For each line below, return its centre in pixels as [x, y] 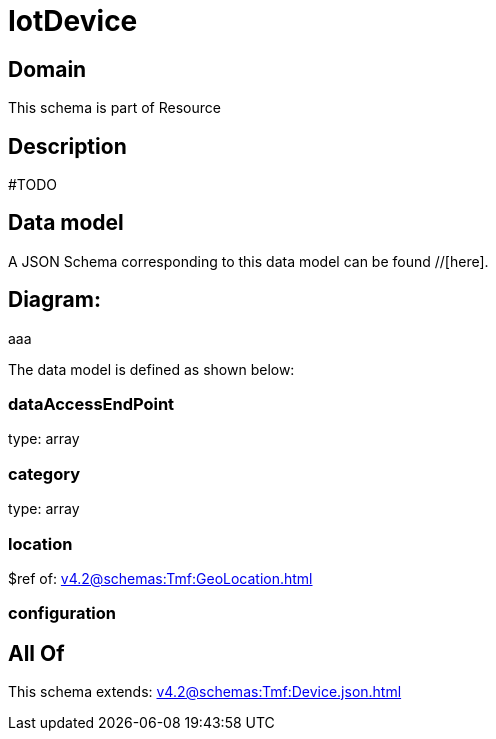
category [44, 473]
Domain [47, 69]
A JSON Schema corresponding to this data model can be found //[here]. [248, 261]
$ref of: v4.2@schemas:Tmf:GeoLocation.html [160, 578]
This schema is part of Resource [114, 108]
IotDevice [73, 21]
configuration [62, 613]
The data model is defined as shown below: [151, 369]
